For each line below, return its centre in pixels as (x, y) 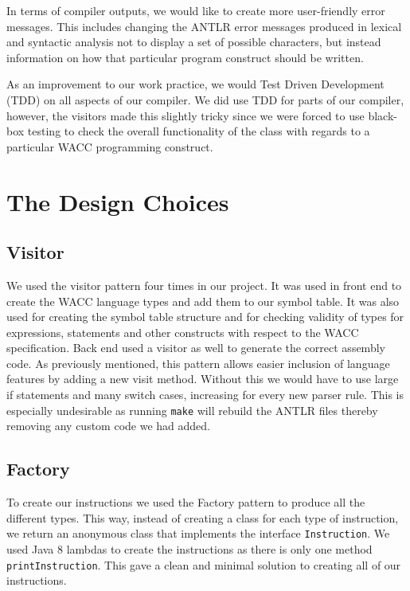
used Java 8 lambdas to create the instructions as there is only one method (189, 548)
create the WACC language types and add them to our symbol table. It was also (203, 301)
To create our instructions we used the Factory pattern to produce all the (186, 502)
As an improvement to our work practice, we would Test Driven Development (195, 84)
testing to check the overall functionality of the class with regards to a (199, 131)
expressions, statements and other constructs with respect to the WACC (183, 332)
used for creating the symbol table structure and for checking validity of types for (205, 317)
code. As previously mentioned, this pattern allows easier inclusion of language (198, 363)
